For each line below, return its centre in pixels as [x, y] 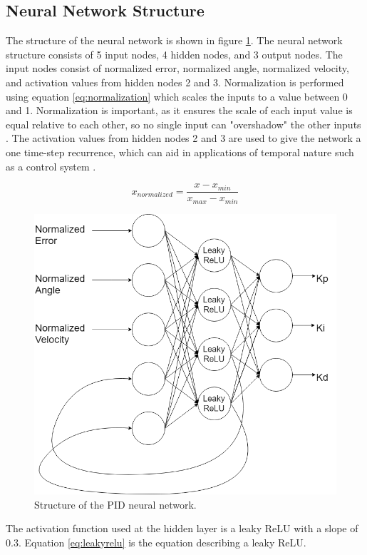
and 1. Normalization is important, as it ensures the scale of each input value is [179, 110]
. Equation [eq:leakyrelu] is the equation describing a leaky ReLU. [162, 542]
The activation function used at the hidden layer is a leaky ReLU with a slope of [182, 528]
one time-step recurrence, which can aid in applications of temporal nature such [180, 152]
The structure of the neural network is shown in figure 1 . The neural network [174, 40]
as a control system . [51, 166]
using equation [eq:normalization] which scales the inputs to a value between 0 [177, 96]
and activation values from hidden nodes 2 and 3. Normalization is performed [175, 82]
